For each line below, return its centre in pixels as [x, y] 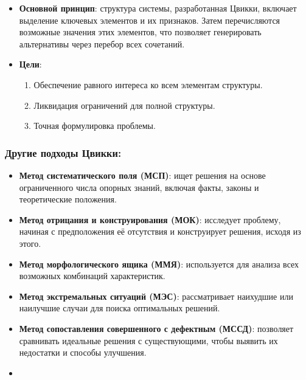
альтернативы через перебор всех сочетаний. [102, 43]
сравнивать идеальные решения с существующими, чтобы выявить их [148, 340]
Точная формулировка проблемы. [95, 126]
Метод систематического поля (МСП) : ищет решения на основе [142, 175]
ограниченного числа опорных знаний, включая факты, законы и [139, 187]
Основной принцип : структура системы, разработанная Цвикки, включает [158, 8]
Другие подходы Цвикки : [63, 152]
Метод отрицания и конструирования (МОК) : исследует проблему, [150, 219]
